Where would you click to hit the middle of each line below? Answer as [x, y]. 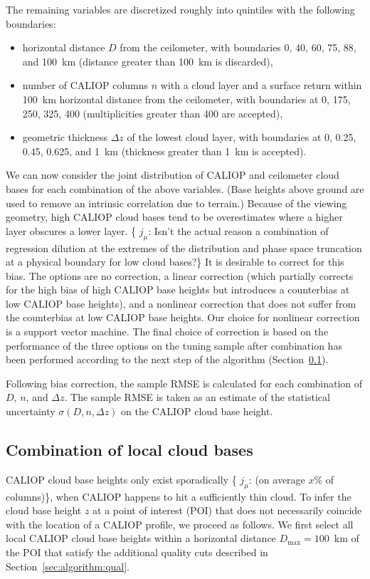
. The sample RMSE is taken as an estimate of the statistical [197, 397]
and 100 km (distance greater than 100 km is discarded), [148, 61]
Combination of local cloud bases [129, 450]
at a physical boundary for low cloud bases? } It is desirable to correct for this [175, 262]
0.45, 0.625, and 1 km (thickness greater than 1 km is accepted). [164, 151]
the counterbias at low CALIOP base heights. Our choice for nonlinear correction [183, 317]
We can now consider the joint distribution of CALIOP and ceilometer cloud [173, 175]
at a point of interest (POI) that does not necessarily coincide [227, 510]
